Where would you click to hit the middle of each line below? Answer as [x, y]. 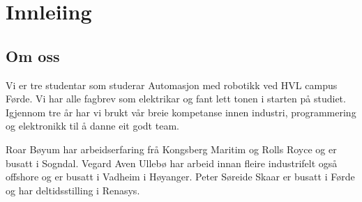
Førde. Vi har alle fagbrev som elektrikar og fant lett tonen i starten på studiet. [176, 99]
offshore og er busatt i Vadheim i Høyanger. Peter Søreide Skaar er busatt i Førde [180, 177]
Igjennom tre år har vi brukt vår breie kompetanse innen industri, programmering [181, 112]
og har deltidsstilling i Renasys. [73, 190]
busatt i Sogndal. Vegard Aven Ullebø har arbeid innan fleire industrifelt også [172, 163]
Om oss [33, 55]
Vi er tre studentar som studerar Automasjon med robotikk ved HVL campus [172, 85]
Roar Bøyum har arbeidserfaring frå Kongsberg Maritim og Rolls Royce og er [171, 149]
